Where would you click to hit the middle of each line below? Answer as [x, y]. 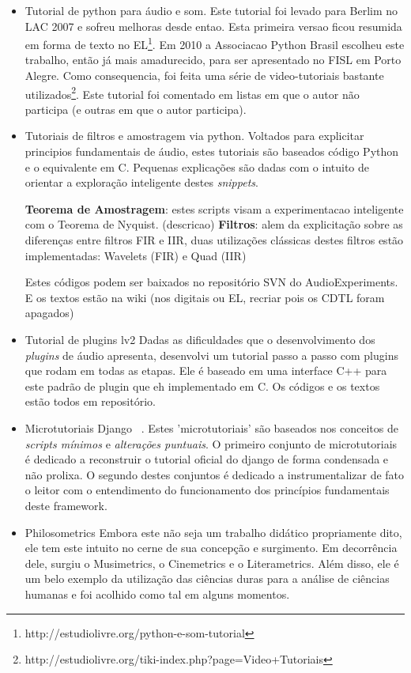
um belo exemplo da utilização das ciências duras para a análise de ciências [207, 578]
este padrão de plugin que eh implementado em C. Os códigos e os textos [202, 386]
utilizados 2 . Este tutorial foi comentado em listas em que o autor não [192, 93]
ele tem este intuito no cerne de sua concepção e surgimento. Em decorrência [211, 548]
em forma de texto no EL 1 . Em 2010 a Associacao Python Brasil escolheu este [215, 43]
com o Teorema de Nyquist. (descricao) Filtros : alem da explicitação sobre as [214, 224]
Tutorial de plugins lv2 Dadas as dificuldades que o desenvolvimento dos [200, 339]
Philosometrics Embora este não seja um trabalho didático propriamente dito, [213, 532]
